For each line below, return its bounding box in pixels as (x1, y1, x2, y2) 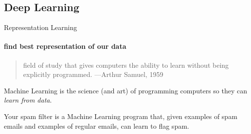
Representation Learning (4, 22, 77, 32)
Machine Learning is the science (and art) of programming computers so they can (4, 85, 248, 95)
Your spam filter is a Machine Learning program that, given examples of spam (4, 111, 237, 121)
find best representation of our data (4, 41, 126, 51)
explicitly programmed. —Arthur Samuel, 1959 (23, 69, 163, 79)
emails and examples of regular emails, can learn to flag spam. (4, 120, 189, 131)
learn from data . (4, 95, 52, 105)
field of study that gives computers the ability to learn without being (23, 60, 229, 70)
